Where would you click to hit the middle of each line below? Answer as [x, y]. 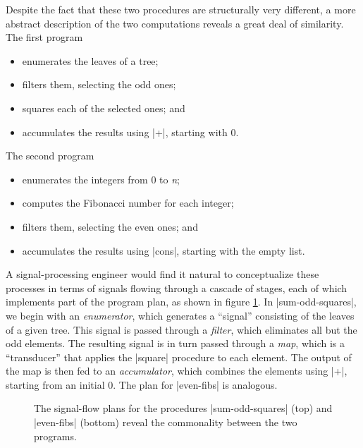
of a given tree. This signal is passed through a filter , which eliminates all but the [181, 329]
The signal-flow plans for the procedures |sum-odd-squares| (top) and [183, 408]
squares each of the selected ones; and [104, 108]
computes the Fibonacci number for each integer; [128, 203]
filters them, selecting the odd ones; [99, 84]
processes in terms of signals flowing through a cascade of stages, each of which [177, 287]
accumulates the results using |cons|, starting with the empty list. [164, 250]
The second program [50, 156]
